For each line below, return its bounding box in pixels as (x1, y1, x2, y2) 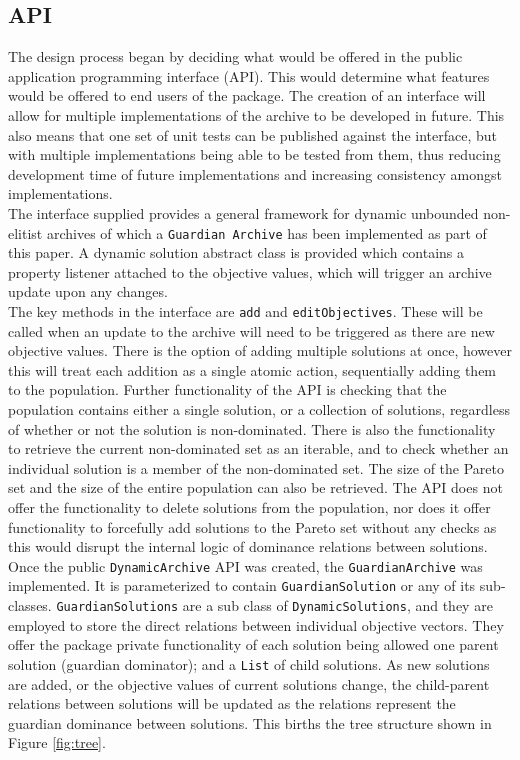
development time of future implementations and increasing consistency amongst (8, 163, 502, 184)
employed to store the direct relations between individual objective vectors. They (8, 614, 504, 635)
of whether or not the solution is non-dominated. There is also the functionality (8, 418, 496, 439)
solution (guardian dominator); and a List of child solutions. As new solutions (8, 653, 490, 674)
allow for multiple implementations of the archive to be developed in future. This (8, 104, 505, 125)
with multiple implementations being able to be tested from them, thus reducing (8, 144, 501, 165)
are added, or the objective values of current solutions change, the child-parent (8, 673, 490, 694)
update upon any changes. (8, 281, 168, 302)
